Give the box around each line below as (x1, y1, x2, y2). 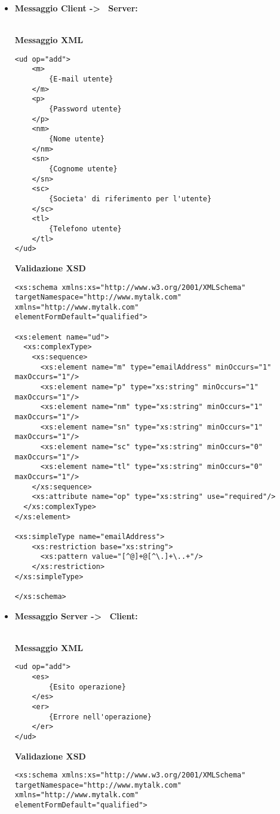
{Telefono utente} (49, 224, 122, 233)
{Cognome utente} (49, 165, 118, 173)
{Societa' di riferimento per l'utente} (49, 194, 212, 203)
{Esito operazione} (49, 682, 126, 691)
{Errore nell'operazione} (49, 712, 152, 721)
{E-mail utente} (49, 75, 113, 84)
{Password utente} (49, 105, 122, 114)
